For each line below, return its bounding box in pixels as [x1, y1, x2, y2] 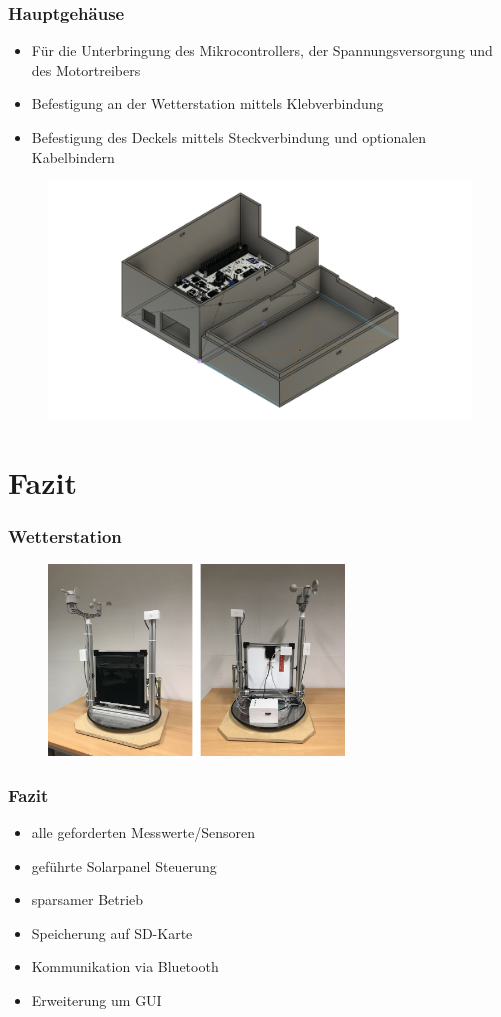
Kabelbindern [31, 146, 115, 167]
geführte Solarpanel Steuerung [31, 855, 217, 876]
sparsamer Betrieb [31, 889, 144, 910]
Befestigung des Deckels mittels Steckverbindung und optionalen [31, 127, 427, 147]
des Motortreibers [31, 59, 141, 80]
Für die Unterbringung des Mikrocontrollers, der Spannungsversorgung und [31, 40, 493, 61]
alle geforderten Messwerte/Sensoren [31, 822, 255, 843]
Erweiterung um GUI [31, 989, 162, 1010]
